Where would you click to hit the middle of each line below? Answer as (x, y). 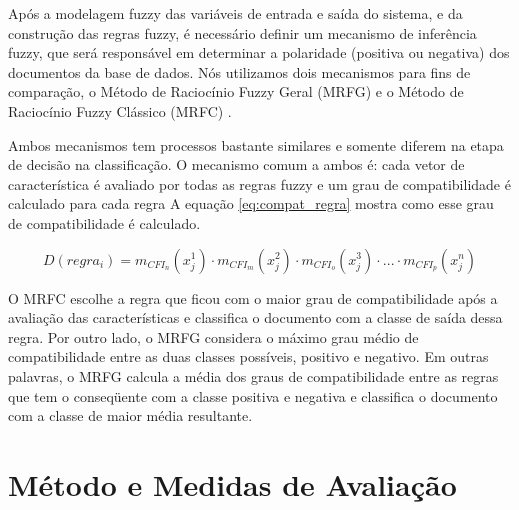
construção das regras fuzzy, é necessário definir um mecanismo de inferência (242, 32)
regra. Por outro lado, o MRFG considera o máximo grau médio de (213, 336)
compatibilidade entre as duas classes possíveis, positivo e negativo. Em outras (248, 356)
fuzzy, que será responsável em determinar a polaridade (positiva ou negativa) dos (259, 52)
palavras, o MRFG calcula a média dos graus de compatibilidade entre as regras (253, 375)
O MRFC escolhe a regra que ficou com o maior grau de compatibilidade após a (253, 297)
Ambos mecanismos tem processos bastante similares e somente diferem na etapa (256, 144)
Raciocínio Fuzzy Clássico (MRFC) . (120, 110)
